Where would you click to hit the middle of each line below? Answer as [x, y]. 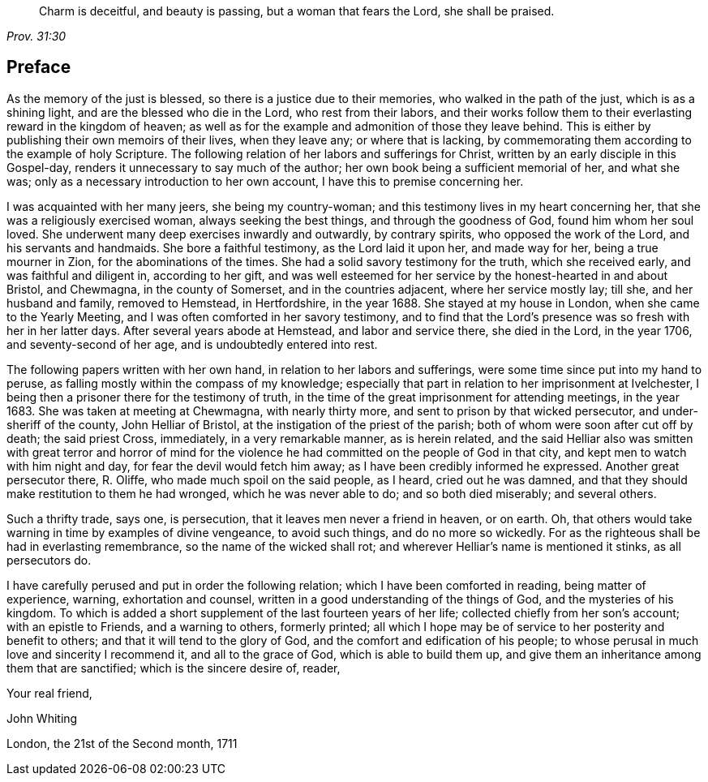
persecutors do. [49, 560]
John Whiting [42, 718]
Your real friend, [49, 693]
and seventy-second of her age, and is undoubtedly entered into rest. [192, 344]
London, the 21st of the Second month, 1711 [122, 743]
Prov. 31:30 [36, 36]
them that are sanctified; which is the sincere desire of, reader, [174, 668]
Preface [39, 67]
